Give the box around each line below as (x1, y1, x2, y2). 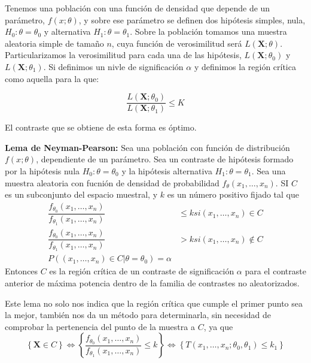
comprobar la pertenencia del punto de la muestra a (5, 320, 195, 332)
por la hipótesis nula (5, 165, 80, 177)
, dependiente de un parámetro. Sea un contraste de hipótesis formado (36, 153, 294, 165)
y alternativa (44, 25, 91, 38)
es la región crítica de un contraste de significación (49, 265, 234, 277)
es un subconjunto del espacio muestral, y (5, 188, 158, 201)
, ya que (203, 320, 233, 332)
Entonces (5, 265, 38, 277)
